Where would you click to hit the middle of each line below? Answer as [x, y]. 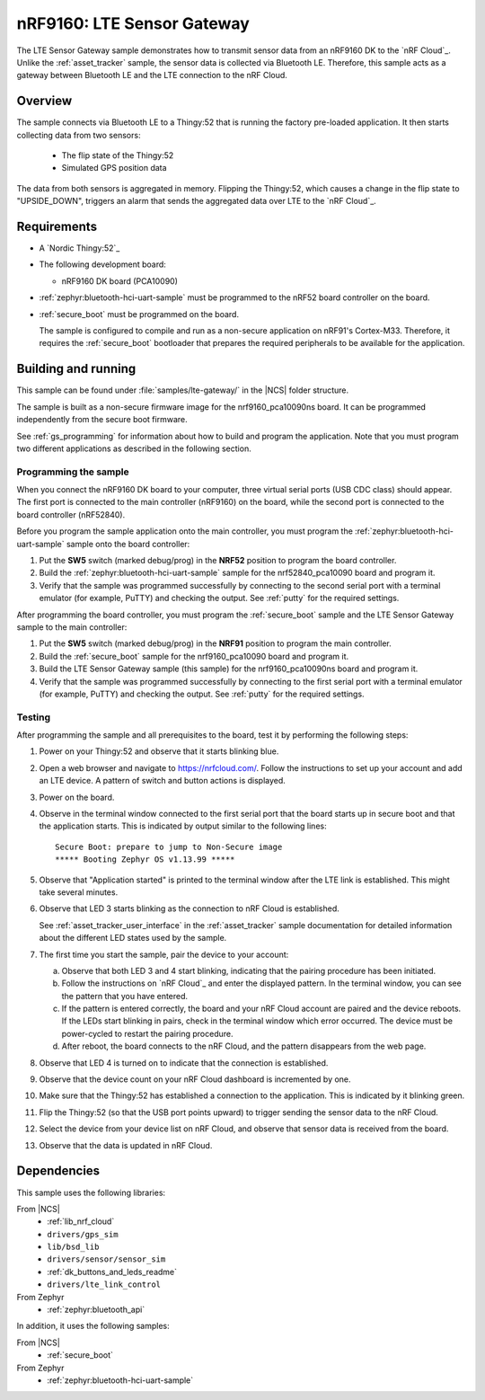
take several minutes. [79, 892]
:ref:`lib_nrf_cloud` [81, 1221]
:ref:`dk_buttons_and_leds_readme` [112, 1272]
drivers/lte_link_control [104, 1285]
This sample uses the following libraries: [91, 1192]
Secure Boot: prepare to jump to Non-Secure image [169, 846]
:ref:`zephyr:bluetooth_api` [96, 1310]
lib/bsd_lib [73, 1247]
